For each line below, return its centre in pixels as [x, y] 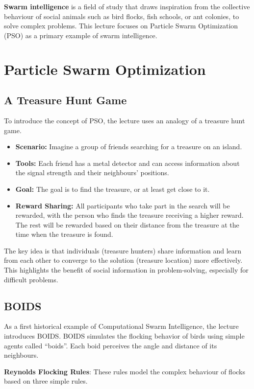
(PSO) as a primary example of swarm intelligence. [81, 35]
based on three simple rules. [46, 381]
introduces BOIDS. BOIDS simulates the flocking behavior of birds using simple [124, 336]
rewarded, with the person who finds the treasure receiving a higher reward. [129, 215]
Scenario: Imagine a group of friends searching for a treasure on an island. [129, 147]
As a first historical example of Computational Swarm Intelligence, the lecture [121, 326]
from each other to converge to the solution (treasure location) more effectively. [123, 260]
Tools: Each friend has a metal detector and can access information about [127, 163]
